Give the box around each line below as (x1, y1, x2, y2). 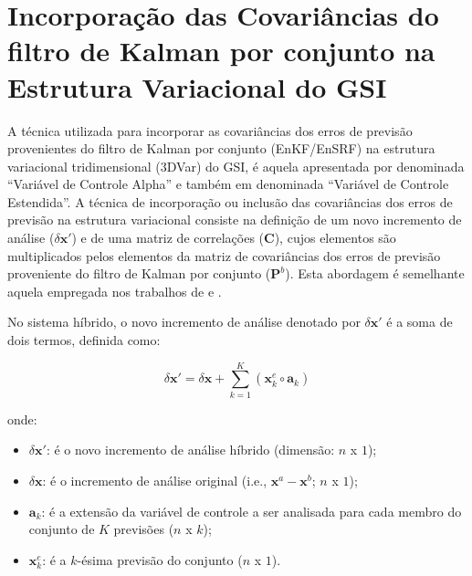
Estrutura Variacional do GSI (7, 68, 387, 105)
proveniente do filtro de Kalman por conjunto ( (7, 264, 271, 283)
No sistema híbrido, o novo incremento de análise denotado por (7, 312, 361, 331)
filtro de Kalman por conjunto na (7, 32, 435, 69)
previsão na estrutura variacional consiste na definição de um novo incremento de (7, 210, 462, 229)
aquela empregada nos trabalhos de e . (7, 281, 222, 300)
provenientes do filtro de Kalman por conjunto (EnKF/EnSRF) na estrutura (7, 139, 435, 158)
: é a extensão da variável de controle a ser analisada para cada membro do (41, 501, 462, 520)
